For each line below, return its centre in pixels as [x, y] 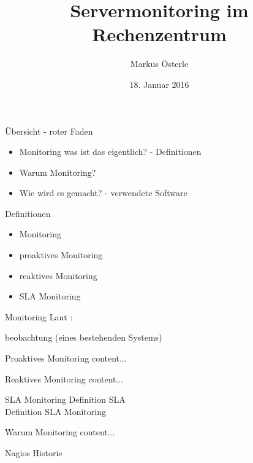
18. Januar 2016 [159, 84]
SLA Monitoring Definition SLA [65, 399]
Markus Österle [159, 64]
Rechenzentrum [159, 34]
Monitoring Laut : [39, 316]
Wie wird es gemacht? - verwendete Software [103, 193]
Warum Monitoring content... [60, 432]
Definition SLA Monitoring [55, 411]
